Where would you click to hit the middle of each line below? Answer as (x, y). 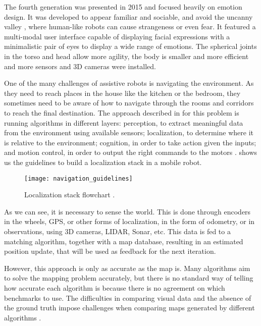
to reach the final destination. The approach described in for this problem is (122, 112)
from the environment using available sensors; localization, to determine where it (129, 132)
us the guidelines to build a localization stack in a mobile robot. (103, 162)
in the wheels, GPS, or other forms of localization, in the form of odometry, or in (129, 221)
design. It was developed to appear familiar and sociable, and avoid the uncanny (128, 16)
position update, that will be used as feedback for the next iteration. (110, 251)
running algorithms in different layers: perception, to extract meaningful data (124, 122)
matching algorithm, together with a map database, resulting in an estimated (124, 241)
